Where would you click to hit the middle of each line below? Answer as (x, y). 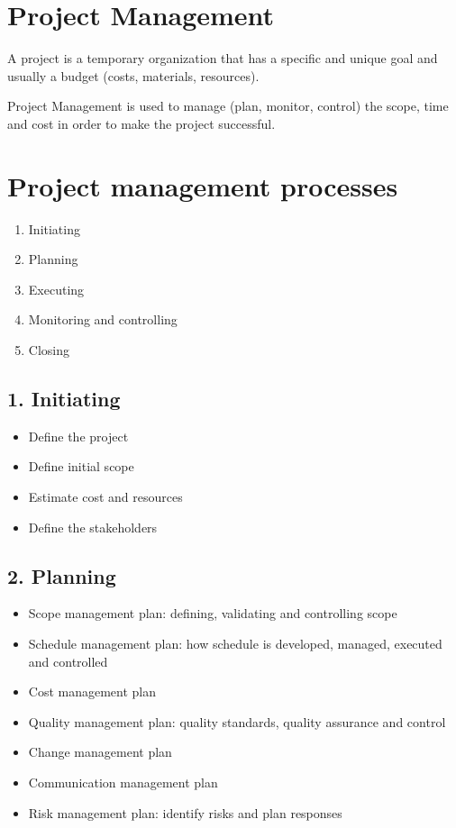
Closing (49, 350)
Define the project (78, 436)
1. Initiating (64, 398)
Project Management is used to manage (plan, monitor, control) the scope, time (228, 106)
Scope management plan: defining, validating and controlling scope (213, 613)
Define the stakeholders (93, 527)
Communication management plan (123, 782)
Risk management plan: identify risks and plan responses (185, 812)
